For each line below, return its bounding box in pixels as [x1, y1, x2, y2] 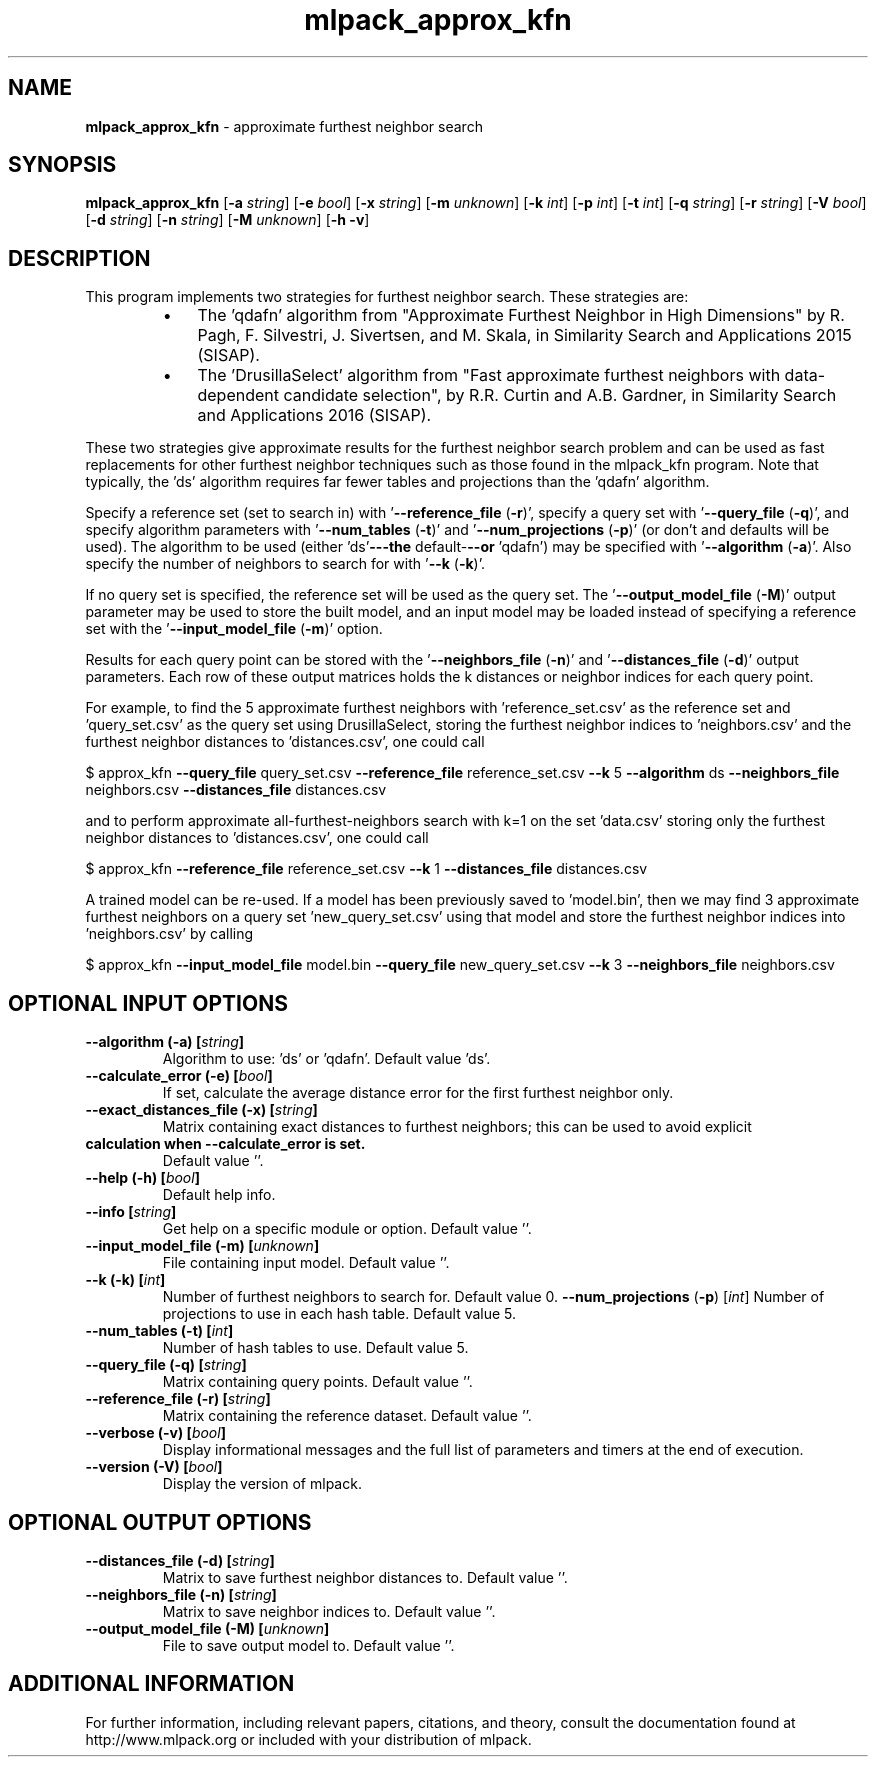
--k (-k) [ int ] [85, 1271, 166, 1289]
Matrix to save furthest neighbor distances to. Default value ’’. [162, 1568, 568, 1586]
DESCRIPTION [8, 245, 151, 271]
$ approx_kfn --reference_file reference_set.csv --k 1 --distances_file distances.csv [85, 860, 648, 878]
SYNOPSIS [8, 152, 117, 178]
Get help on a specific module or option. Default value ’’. [162, 1220, 532, 1238]
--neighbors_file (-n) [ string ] [85, 1585, 277, 1603]
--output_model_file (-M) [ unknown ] [85, 1619, 330, 1637]
